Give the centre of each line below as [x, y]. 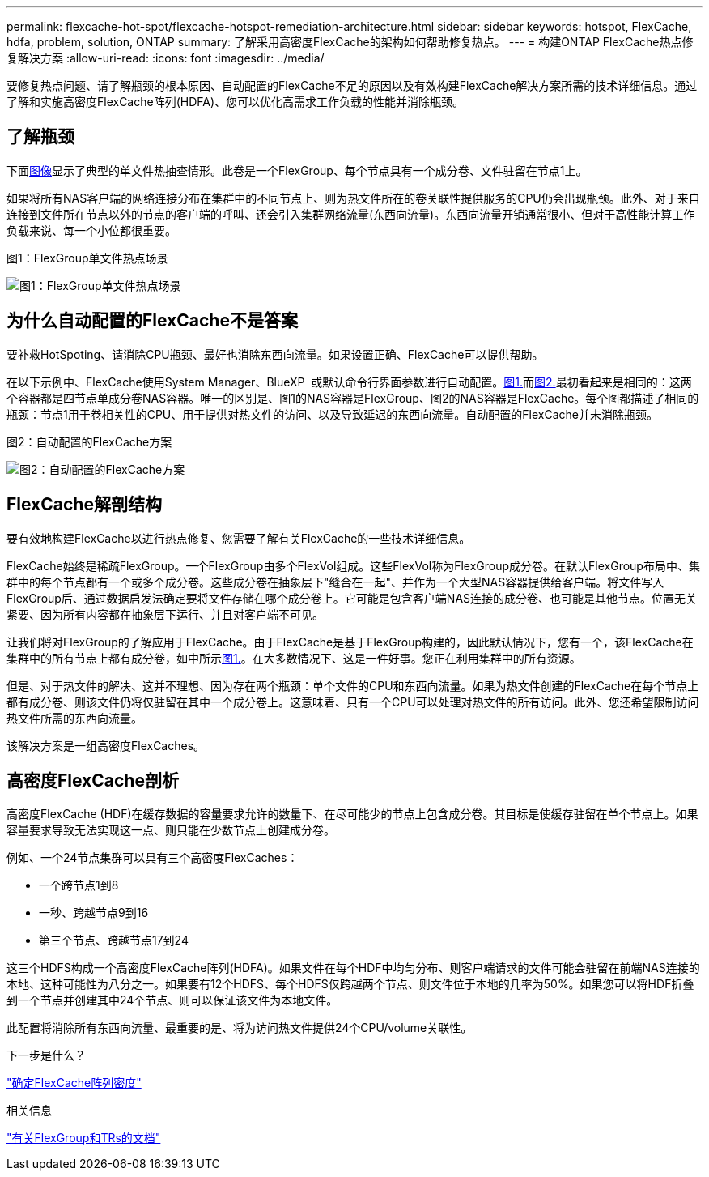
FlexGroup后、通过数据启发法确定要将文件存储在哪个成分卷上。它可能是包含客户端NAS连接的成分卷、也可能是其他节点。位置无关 [352, 598]
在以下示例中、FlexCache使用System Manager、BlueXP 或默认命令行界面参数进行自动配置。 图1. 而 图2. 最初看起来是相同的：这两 [349, 382]
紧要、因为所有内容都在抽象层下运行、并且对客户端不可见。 [165, 614]
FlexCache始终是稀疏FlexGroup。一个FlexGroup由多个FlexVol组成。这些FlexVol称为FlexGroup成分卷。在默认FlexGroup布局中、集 [353, 565]
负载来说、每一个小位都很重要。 [91, 230]
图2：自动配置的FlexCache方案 [89, 441]
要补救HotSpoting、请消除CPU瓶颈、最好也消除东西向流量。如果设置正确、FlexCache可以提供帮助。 [275, 354]
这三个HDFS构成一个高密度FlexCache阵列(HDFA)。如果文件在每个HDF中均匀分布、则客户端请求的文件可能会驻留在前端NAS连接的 [353, 968]
